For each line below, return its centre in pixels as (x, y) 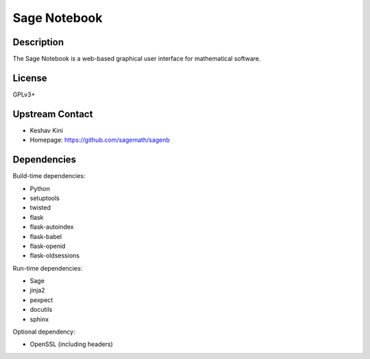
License (30, 78)
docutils (41, 310)
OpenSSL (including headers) (71, 344)
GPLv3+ (24, 94)
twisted (40, 208)
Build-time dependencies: (49, 176)
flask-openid (48, 246)
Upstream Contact (53, 114)
